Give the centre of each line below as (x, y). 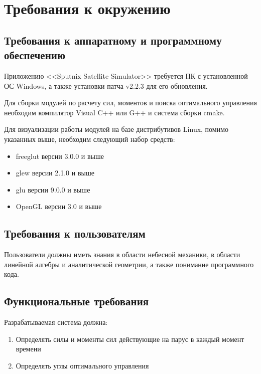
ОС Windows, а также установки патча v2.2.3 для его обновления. (106, 85)
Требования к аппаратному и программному (113, 40)
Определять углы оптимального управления (82, 365)
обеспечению (35, 55)
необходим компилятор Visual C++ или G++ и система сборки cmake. (114, 112)
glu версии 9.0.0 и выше (53, 189)
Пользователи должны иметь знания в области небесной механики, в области (122, 254)
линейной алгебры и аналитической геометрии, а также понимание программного (129, 264)
